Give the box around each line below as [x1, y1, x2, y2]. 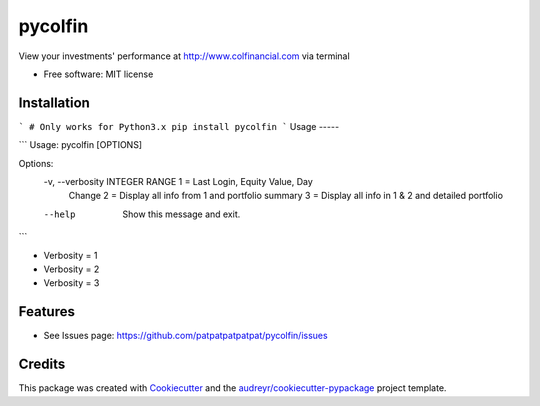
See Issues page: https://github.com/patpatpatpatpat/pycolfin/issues [43, 330, 329, 342]
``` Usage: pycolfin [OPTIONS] [18, 139, 143, 151]
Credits [18, 356, 66, 373]
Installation [18, 94, 90, 111]
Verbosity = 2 [43, 263, 100, 275]
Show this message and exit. [122, 208, 241, 220]
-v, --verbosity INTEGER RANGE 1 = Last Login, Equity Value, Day [43, 176, 314, 188]
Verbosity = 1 [43, 249, 98, 261]
